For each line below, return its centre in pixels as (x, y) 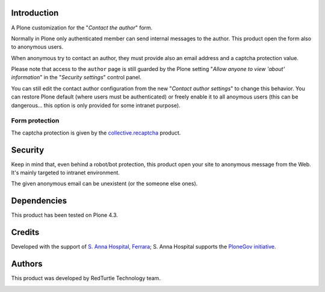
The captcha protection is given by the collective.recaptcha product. (96, 133)
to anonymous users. (37, 47)
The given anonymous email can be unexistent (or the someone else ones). (104, 184)
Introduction (35, 13)
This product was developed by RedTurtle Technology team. (86, 278)
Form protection (35, 121)
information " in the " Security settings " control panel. (76, 78)
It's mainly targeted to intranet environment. (66, 173)
